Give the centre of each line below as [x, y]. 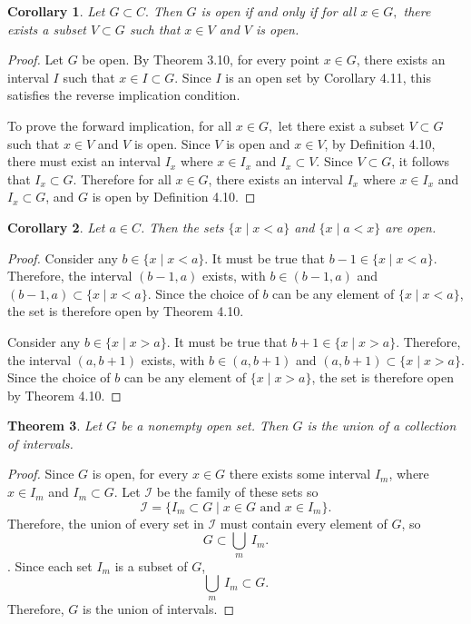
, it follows [421, 161]
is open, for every [140, 474]
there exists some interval [300, 474]
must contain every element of [304, 523]
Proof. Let [35, 59]
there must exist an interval [84, 161]
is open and [258, 143]
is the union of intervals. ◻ [159, 608]
